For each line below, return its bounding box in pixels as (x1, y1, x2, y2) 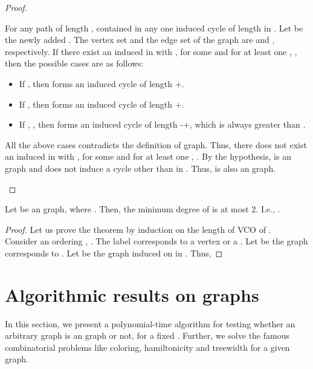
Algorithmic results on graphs (5, 282, 259, 307)
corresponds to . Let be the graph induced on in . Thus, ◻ (5, 246, 223, 259)
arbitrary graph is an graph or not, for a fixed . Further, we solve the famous (5, 329, 289, 342)
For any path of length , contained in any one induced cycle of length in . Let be (5, 21, 303, 34)
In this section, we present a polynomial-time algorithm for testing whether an (5, 317, 295, 330)
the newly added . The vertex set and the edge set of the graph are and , (5, 33, 275, 46)
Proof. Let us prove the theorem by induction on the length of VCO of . (5, 223, 271, 235)
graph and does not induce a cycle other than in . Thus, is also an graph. (5, 162, 276, 174)
